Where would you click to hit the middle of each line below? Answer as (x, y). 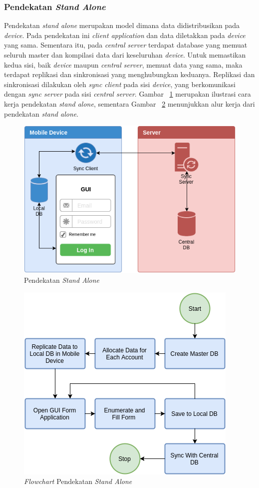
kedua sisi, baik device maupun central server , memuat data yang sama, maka (123, 64)
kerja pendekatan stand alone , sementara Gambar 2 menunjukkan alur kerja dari (129, 103)
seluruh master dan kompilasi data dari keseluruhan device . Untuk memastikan (125, 55)
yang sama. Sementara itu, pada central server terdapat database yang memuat (126, 45)
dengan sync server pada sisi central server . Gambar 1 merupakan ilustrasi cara (128, 94)
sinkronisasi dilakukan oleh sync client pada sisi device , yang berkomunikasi (120, 84)
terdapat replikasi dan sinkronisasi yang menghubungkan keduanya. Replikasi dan (129, 74)
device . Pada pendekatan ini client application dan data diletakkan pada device (125, 35)
